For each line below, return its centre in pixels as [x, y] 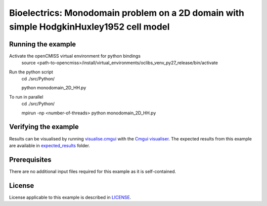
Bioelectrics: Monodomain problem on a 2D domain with [127, 13]
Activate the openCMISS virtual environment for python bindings [75, 56]
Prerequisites [30, 159]
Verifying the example [44, 127]
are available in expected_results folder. [49, 145]
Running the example [43, 44]
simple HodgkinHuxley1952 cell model [89, 27]
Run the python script [31, 72]
